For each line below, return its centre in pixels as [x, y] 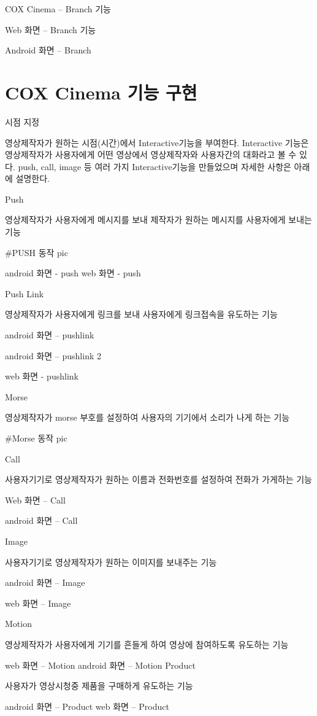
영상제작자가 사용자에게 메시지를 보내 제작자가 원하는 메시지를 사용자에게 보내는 [158, 220]
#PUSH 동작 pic [36, 252]
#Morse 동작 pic [36, 438]
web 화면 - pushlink [42, 376]
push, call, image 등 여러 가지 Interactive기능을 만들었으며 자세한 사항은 [155, 166]
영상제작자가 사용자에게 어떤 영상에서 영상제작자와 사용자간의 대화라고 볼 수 [151, 154]
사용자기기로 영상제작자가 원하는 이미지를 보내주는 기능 [111, 562]
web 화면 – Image [38, 603]
